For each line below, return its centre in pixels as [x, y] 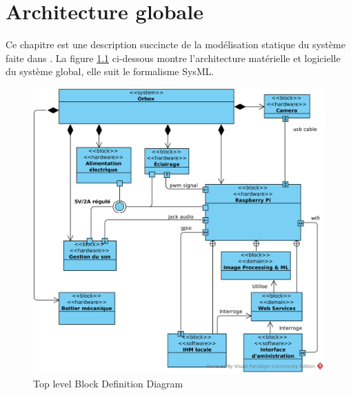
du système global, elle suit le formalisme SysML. [110, 71]
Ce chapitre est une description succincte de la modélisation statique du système [175, 44]
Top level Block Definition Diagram [108, 383]
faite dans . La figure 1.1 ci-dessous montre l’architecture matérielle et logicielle [173, 58]
